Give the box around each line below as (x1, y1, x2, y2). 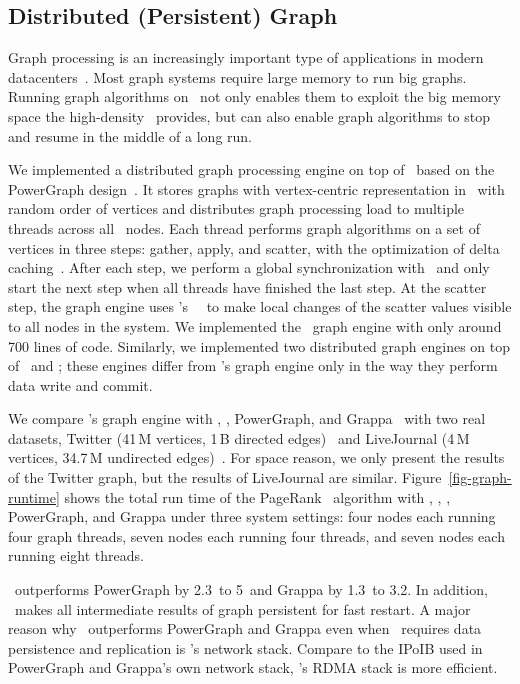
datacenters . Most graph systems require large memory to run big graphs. (8, 66, 467, 87)
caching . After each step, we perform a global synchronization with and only (8, 257, 490, 278)
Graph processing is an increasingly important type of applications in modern (8, 47, 484, 68)
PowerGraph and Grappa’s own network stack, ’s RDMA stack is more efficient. (8, 657, 498, 678)
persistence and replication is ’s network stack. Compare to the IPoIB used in (8, 637, 483, 658)
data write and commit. (8, 374, 153, 395)
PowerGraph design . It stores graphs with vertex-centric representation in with (8, 178, 505, 199)
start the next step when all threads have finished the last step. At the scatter (8, 276, 487, 297)
